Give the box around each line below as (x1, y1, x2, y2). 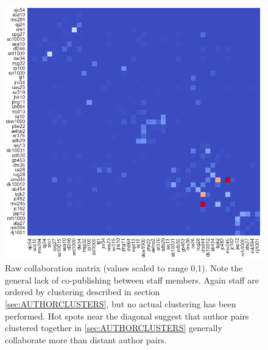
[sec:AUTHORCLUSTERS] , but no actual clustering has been (5, 297, 236, 310)
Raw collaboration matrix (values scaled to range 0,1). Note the (5, 262, 243, 274)
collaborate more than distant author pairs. (5, 333, 167, 346)
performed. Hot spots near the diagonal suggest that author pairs (5, 309, 249, 322)
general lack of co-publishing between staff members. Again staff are (5, 273, 259, 286)
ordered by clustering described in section (5, 285, 160, 298)
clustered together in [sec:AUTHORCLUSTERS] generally (5, 321, 222, 334)
